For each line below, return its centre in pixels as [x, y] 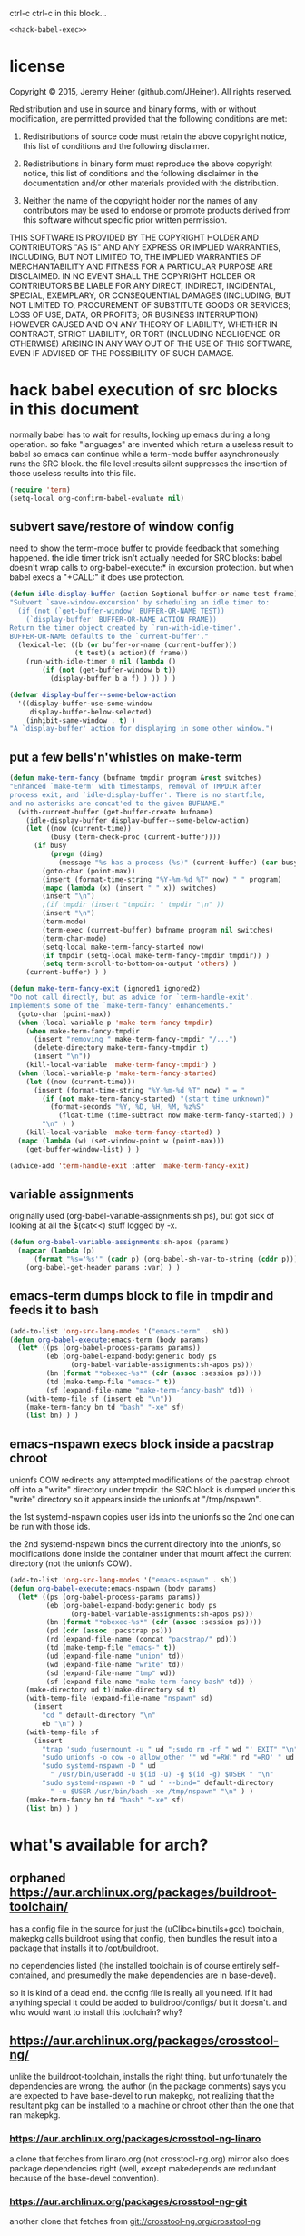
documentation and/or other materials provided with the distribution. [150, 183]
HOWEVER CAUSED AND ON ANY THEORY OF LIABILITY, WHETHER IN [144, 324]
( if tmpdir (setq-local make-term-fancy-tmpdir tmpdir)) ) [156, 955]
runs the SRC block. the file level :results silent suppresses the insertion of [148, 464]
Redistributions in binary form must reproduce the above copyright [147, 164]
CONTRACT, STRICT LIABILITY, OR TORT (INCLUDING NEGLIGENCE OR [145, 334]
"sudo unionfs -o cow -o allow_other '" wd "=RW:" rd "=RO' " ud [168, 1758]
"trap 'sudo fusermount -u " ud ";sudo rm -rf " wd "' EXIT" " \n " [170, 1749]
